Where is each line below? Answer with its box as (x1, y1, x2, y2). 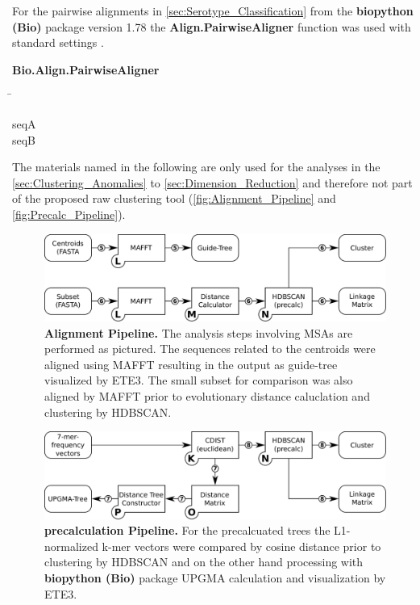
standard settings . (12, 34, 104, 51)
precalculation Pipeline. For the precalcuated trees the (44, 522, 331, 539)
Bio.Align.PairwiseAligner (12, 61, 160, 78)
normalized (44, 537, 98, 554)
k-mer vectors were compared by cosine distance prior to (102, 537, 381, 554)
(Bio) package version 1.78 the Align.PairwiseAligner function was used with (12, 18, 411, 35)
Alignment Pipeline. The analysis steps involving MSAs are (44, 324, 353, 341)
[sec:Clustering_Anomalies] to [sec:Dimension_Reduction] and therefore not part (12, 174, 413, 191)
